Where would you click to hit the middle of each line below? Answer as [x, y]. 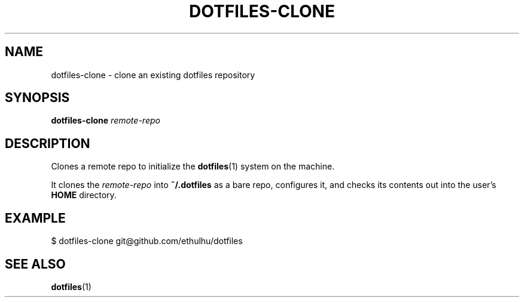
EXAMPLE [35, 218]
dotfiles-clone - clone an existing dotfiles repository [153, 75]
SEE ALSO [35, 264]
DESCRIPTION [48, 143]
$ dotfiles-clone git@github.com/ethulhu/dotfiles [147, 241]
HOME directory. [84, 195]
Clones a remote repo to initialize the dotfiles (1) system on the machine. [193, 167]
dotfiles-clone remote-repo [106, 121]
